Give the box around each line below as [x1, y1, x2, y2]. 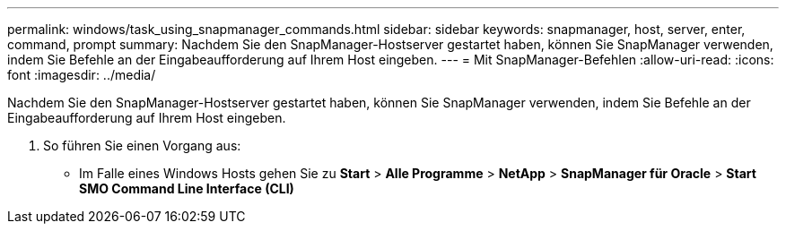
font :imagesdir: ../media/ [7, 67, 156, 82]
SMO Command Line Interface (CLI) [79, 181, 294, 196]
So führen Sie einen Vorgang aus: [43, 138, 241, 153]
